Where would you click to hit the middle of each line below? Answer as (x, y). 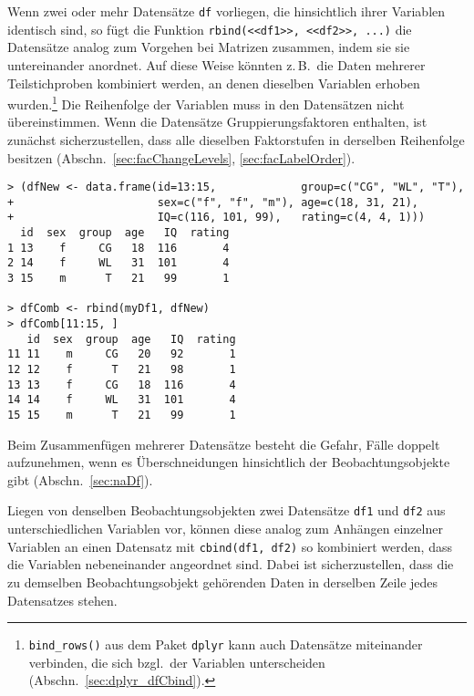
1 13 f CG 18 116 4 (118, 248)
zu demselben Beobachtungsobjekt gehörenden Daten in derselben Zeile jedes (223, 582)
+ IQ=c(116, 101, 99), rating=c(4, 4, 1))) (216, 218)
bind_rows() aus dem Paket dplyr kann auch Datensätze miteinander (226, 644)
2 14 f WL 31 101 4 (118, 263)
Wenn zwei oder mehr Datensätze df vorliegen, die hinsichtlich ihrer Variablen (227, 11)
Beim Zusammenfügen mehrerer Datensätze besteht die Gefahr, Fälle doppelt (224, 444)
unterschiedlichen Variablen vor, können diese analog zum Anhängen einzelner (225, 529)
